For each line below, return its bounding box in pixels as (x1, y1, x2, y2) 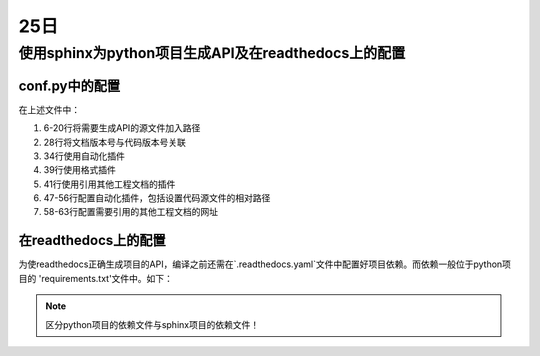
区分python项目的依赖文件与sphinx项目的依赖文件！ (45, 318, 260, 330)
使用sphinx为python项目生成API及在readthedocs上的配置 (18, 44, 406, 62)
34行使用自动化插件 (43, 150, 125, 162)
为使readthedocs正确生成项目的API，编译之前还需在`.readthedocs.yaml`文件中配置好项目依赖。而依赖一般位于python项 (18, 258, 512, 270)
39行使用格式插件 (43, 164, 117, 176)
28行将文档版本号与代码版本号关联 (43, 136, 187, 148)
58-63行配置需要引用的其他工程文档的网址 (43, 206, 219, 218)
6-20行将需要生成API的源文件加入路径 (43, 122, 201, 134)
